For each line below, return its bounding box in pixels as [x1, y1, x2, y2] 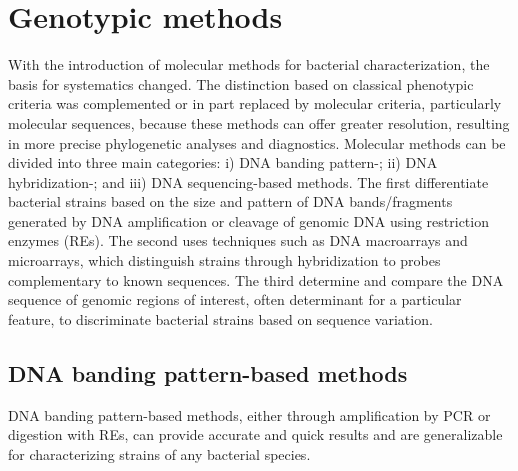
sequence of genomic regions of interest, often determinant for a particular [8, 289, 462, 310]
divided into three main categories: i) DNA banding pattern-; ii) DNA [8, 152, 438, 173]
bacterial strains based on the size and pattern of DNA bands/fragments [8, 191, 453, 212]
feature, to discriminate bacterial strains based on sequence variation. [8, 308, 433, 329]
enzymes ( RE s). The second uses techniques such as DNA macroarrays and [8, 230, 468, 251]
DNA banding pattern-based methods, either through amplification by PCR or [8, 404, 491, 425]
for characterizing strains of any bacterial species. [8, 443, 311, 464]
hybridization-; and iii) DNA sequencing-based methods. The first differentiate [8, 171, 489, 192]
